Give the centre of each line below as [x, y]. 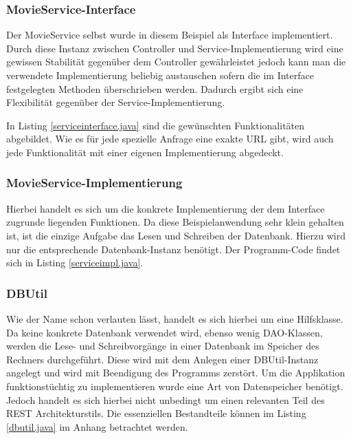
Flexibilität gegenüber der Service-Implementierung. [116, 102]
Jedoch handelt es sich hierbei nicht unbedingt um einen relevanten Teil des [166, 399]
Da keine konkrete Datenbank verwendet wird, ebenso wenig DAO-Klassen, [165, 332]
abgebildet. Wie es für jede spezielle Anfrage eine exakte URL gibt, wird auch [170, 139]
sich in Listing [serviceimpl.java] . [75, 263]
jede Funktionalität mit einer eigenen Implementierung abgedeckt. [145, 152]
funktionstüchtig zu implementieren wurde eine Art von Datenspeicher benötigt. [175, 386]
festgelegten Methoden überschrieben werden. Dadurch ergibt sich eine [155, 88]
